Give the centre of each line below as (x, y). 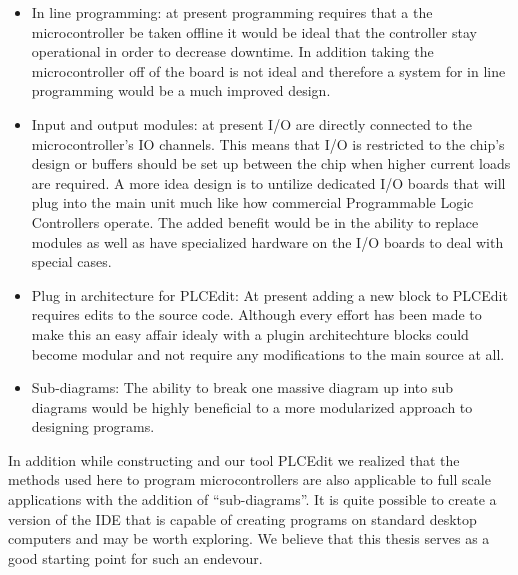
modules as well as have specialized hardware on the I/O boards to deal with (267, 241)
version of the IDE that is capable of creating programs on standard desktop (242, 518)
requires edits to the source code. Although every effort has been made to (256, 314)
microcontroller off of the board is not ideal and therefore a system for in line (268, 70)
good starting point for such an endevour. (135, 557)
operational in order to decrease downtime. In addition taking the (232, 51)
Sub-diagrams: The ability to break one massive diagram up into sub (242, 387)
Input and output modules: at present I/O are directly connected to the (251, 123)
